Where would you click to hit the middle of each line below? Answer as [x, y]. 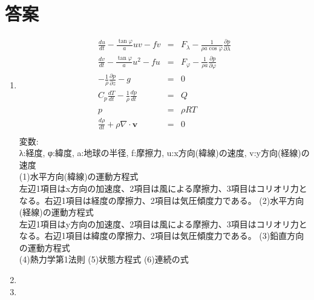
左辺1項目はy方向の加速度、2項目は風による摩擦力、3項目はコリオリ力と [163, 223]
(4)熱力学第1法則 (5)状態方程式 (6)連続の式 [104, 259]
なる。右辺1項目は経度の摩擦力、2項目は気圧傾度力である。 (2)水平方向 [162, 200]
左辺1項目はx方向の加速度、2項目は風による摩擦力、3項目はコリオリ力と [163, 188]
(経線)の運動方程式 [56, 212]
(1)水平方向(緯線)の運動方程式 [79, 176]
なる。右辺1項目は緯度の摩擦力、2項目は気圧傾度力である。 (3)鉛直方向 [162, 236]
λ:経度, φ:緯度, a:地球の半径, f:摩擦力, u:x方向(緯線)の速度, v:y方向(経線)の [164, 153]
